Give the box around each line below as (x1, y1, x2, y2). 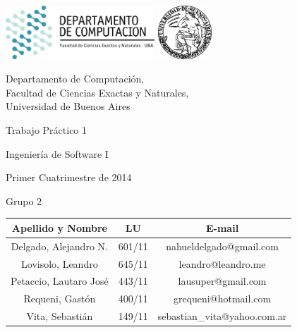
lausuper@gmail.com (178, 273, 267, 288)
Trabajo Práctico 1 (6, 122, 87, 137)
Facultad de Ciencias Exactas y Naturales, (6, 85, 189, 99)
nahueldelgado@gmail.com (166, 238, 279, 253)
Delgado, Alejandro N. (11, 238, 108, 253)
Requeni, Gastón (23, 291, 96, 306)
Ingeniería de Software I (6, 146, 109, 161)
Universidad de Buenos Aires (6, 99, 131, 113)
